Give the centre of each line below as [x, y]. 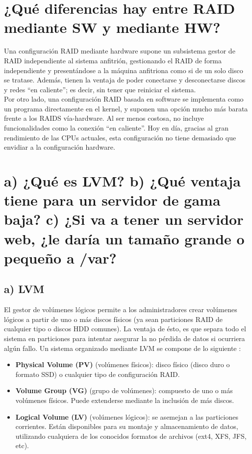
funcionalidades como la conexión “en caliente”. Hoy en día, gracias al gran [116, 128]
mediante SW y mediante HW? [112, 27]
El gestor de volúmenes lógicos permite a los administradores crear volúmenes [121, 309]
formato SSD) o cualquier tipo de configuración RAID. [98, 374]
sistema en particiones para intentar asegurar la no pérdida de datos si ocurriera [125, 338]
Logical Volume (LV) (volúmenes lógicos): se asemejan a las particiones [127, 416]
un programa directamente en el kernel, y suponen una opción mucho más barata [126, 108]
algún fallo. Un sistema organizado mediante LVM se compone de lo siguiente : [123, 348]
